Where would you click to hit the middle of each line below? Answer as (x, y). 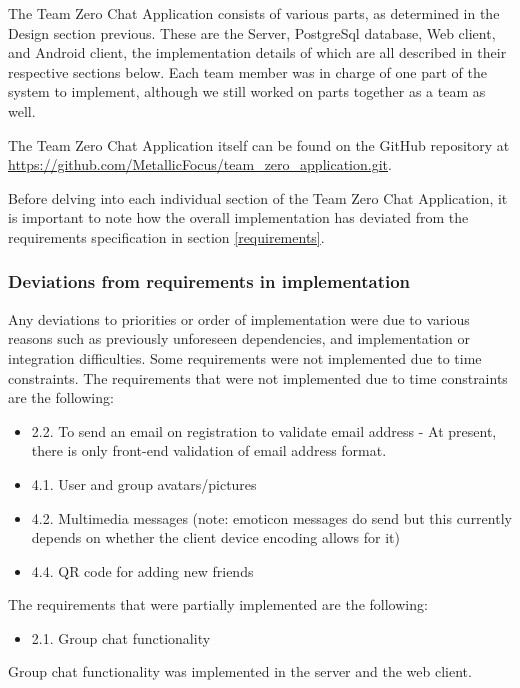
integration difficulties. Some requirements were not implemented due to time (245, 357)
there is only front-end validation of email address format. (209, 450)
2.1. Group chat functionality (121, 637)
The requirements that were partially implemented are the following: (218, 604)
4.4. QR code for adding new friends (142, 570)
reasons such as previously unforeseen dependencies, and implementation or (239, 338)
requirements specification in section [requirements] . (166, 236)
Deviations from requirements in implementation (209, 281)
